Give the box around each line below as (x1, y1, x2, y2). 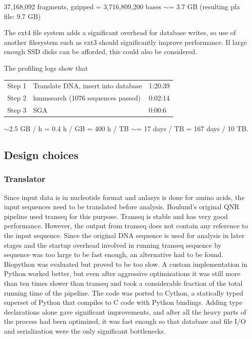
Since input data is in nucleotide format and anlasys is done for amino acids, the (4, 192, 245, 202)
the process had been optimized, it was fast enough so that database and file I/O (4, 316, 246, 326)
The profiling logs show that (4, 62, 88, 73)
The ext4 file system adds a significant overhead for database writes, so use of (4, 27, 236, 38)
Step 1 (7, 80, 26, 91)
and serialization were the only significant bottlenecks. (4, 326, 166, 336)
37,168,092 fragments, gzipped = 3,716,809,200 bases (4, 1, 161, 11)
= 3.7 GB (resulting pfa (169, 1, 240, 11)
